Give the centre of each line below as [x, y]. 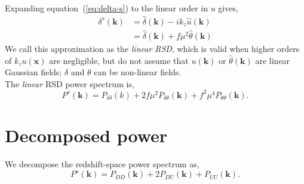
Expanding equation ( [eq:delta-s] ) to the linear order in [106, 8]
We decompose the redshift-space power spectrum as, [102, 164]
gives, [228, 8]
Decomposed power [86, 135]
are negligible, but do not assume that [119, 60]
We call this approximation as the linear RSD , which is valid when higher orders [152, 49]
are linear [273, 60]
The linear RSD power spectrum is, [70, 83]
